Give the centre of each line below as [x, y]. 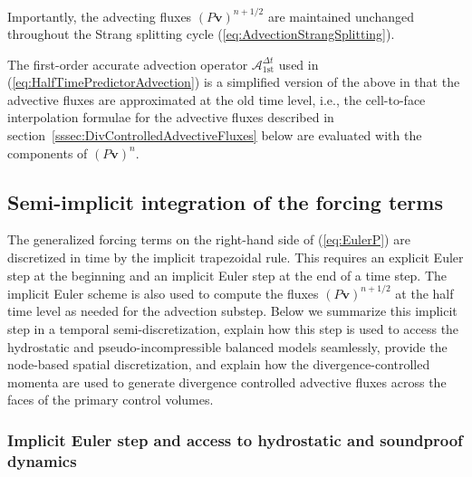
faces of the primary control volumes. [111, 400]
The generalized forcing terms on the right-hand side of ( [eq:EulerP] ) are [209, 239]
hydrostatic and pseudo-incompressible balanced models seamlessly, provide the [227, 346]
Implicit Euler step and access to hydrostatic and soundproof [235, 439]
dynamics [42, 460]
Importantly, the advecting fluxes [100, 16]
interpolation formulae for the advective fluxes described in [171, 117]
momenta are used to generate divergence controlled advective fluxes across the [227, 382]
